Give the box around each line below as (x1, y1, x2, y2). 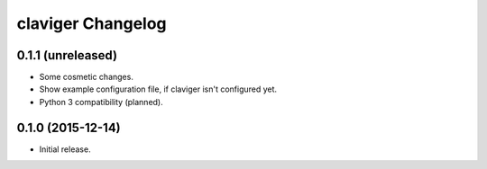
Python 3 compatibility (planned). (39, 96, 164, 107)
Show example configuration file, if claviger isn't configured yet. (39, 84, 278, 94)
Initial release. (39, 144, 91, 155)
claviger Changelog (16, 13, 167, 33)
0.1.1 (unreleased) (16, 48, 117, 63)
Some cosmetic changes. (39, 72, 134, 83)
